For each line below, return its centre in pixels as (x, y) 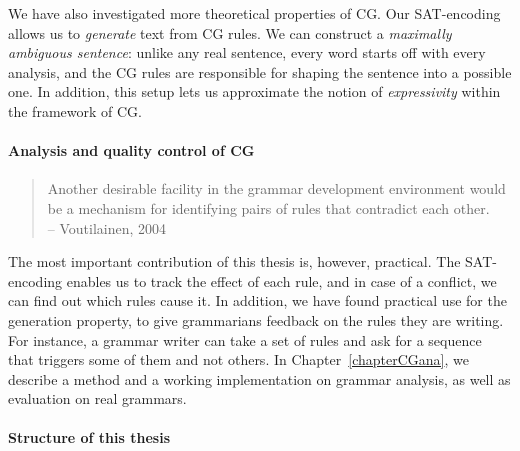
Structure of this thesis (89, 437)
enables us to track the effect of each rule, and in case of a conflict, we (281, 280)
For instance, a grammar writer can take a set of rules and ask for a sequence (245, 339)
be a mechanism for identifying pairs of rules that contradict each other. (268, 207)
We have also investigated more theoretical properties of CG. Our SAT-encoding (254, 13)
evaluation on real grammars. (97, 398)
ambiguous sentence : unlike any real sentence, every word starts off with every (247, 52)
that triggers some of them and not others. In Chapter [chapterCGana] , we (238, 359)
